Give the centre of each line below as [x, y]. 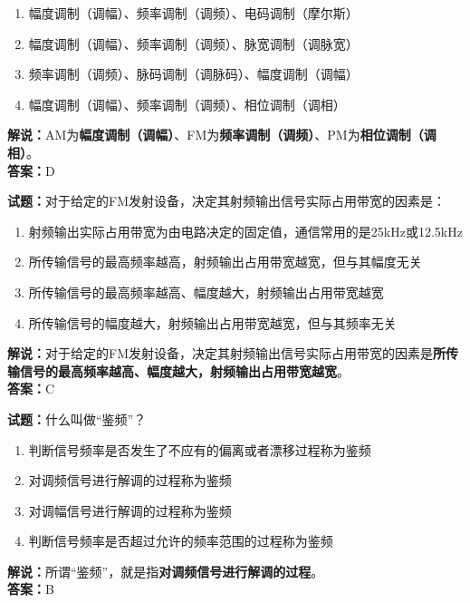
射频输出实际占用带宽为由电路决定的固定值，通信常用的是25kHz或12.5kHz [245, 231]
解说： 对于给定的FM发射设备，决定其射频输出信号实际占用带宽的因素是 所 [226, 353]
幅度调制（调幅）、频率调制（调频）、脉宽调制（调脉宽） [193, 43]
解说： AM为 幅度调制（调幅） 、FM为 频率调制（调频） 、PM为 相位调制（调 [222, 135]
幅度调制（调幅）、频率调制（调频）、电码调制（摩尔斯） [193, 13]
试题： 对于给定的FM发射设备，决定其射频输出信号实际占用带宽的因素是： [226, 201]
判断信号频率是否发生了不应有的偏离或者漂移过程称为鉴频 [200, 449]
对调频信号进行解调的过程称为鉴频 [130, 480]
